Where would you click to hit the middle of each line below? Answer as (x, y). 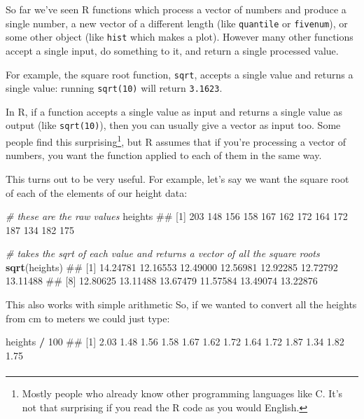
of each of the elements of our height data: (97, 192)
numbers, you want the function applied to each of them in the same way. (164, 155)
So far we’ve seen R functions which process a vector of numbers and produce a (176, 9)
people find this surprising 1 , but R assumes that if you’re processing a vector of (176, 140)
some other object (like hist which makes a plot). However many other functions (180, 37)
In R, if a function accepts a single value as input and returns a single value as (174, 111)
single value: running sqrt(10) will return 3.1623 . (114, 88)
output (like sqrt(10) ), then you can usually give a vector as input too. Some (173, 125)
